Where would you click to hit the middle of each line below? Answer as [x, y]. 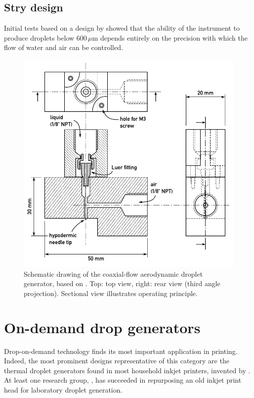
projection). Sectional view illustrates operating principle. [111, 293]
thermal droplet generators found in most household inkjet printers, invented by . [127, 370]
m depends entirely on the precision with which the [170, 37]
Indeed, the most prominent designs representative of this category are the [117, 361]
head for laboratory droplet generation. [63, 389]
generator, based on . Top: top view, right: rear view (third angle [122, 283]
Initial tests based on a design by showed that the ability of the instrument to [122, 28]
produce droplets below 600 [45, 37]
